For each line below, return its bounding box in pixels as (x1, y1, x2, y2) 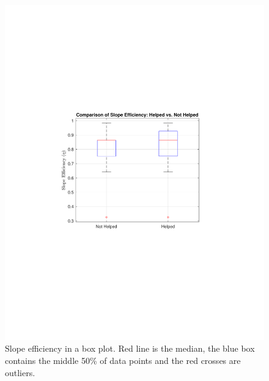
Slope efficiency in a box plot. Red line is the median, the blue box (5, 342, 255, 355)
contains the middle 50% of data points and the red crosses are (5, 354, 241, 367)
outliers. (5, 366, 35, 379)
